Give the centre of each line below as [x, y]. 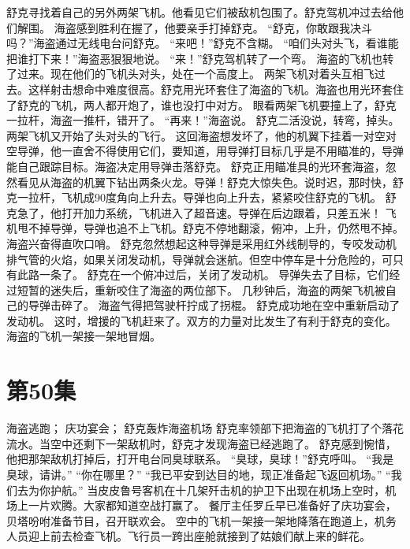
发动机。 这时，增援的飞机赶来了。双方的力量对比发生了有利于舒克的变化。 [201, 320]
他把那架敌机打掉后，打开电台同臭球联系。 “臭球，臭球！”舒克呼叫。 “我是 [200, 459]
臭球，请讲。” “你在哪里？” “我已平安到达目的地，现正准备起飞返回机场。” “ [199, 474]
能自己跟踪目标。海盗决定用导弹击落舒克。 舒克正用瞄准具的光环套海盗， [196, 166]
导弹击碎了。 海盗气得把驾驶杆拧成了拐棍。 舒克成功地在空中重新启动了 [214, 305]
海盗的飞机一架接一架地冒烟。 [84, 336]
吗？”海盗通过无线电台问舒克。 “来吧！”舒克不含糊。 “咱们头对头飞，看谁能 [203, 43]
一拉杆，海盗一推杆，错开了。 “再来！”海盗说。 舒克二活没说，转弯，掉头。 [203, 120]
